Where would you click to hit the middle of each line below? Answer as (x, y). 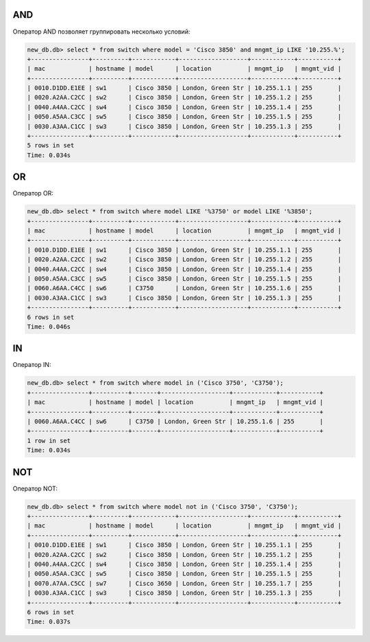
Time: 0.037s (49, 622)
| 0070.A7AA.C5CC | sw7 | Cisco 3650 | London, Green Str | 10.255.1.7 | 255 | (184, 583)
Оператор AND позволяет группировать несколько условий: (101, 32)
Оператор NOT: (35, 488)
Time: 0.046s (49, 326)
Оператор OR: (33, 193)
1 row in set (49, 440)
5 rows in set (51, 145)
